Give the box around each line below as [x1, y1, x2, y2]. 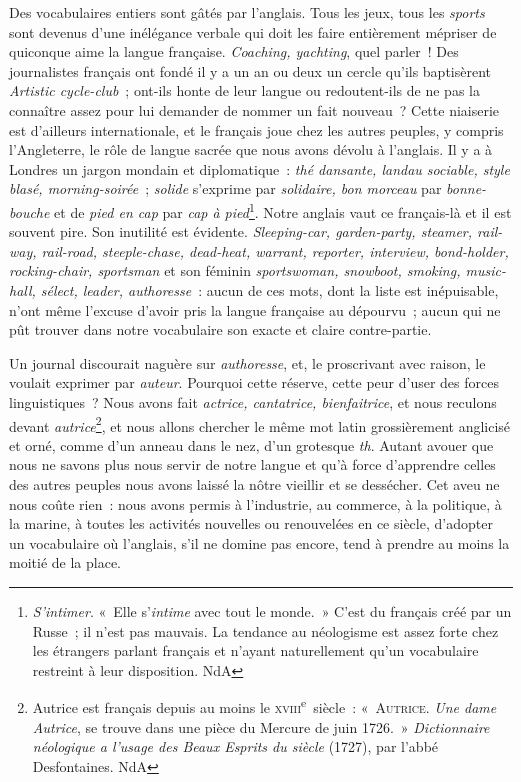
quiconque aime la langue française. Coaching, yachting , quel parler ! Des [9, 41, 459, 62]
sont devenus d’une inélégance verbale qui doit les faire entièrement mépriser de [9, 21, 497, 42]
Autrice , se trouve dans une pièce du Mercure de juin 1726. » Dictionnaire [32, 716, 490, 737]
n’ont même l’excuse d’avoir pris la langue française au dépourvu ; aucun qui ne [9, 299, 501, 320]
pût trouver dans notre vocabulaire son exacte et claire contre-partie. [9, 319, 432, 340]
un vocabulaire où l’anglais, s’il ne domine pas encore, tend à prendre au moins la [9, 532, 510, 553]
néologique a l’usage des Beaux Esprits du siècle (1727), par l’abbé [32, 736, 439, 757]
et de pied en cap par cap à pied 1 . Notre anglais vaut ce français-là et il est [54, 198, 512, 222]
